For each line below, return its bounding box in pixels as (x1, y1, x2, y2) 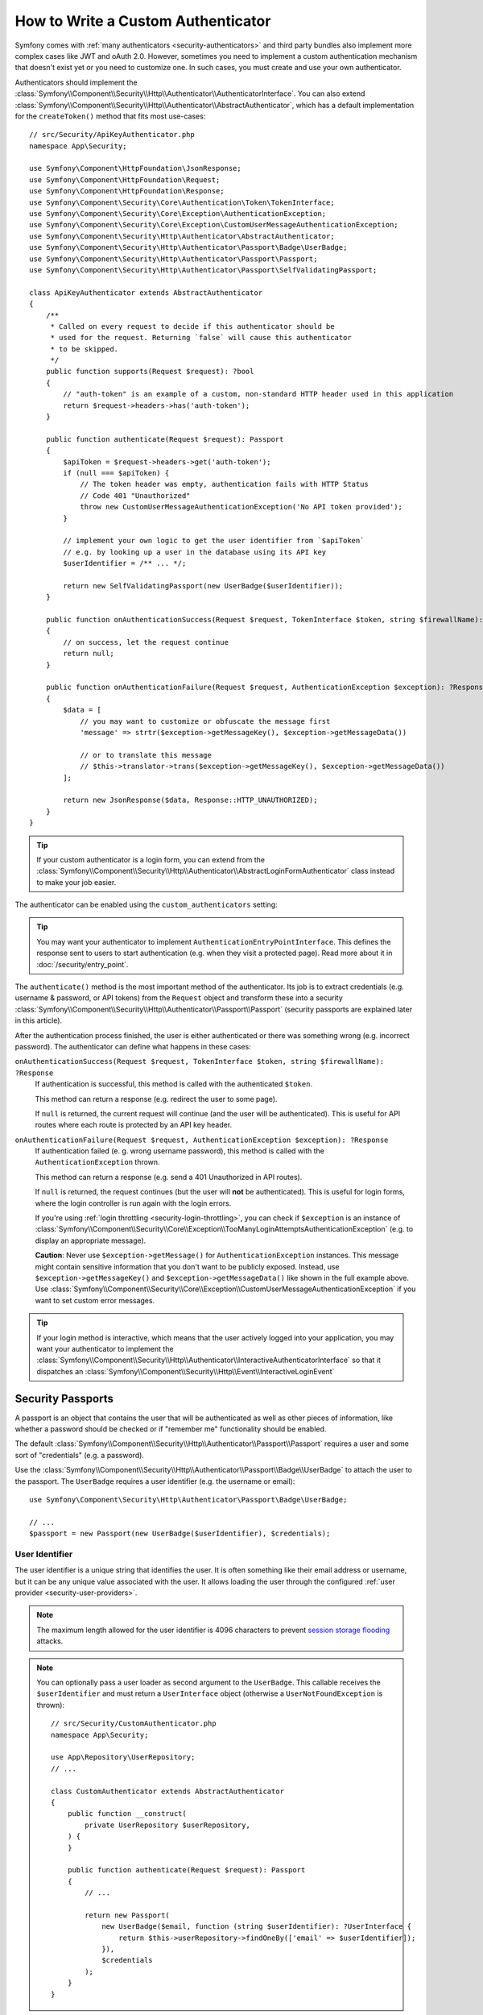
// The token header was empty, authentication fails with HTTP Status (80, 480, 369, 489)
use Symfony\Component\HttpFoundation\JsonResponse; (29, 164, 242, 173)
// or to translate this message (80, 750, 213, 759)
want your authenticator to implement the (36, 1344, 174, 1353)
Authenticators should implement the (14, 77, 138, 87)
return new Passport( (85, 1910, 171, 1920)
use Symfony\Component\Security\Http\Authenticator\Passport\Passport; (29, 254, 318, 264)
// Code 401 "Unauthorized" (80, 491, 191, 500)
